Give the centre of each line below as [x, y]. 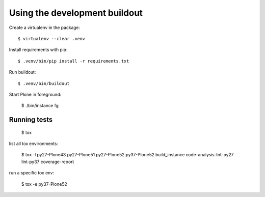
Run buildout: [23, 72]
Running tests [31, 120]
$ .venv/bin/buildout [44, 83]
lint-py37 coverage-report [48, 162]
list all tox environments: [34, 144]
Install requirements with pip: [38, 50]
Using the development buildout [76, 13]
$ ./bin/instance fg [40, 106]
